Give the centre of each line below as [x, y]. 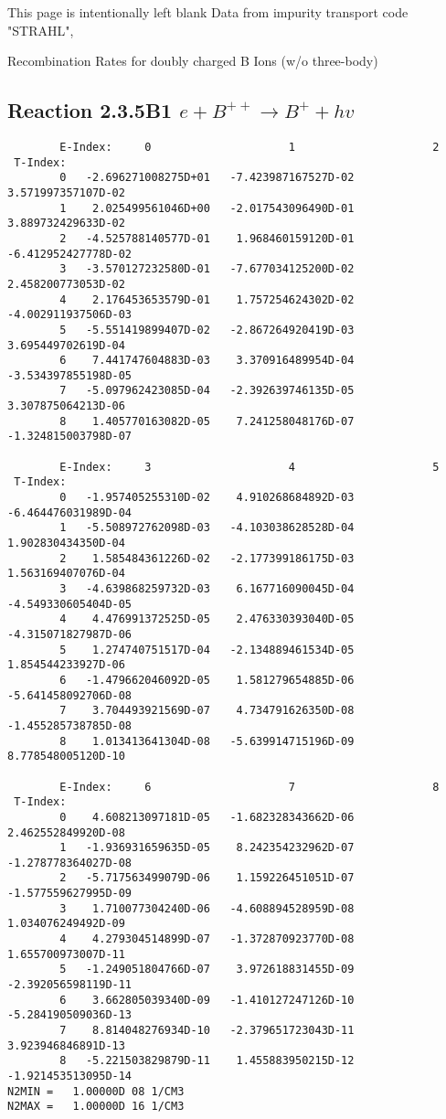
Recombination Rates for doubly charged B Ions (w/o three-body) [193, 61]
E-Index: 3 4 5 [250, 467]
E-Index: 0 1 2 [250, 147]
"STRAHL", [41, 30]
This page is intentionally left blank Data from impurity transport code [208, 12]
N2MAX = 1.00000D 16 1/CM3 [96, 1107]
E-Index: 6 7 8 [250, 787]
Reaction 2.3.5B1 [90, 110]
